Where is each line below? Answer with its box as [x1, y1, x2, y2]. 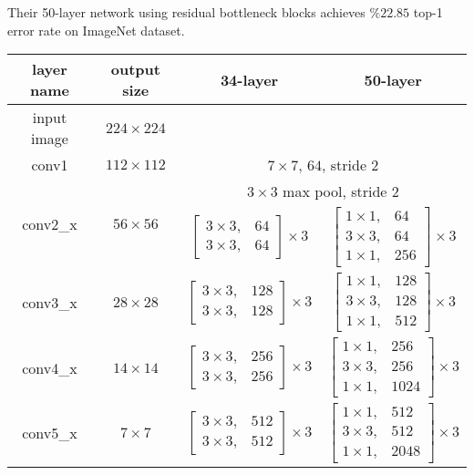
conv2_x [22, 213, 77, 234]
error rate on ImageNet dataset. [7, 20, 185, 39]
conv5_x [22, 422, 77, 444]
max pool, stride [283, 181, 387, 202]
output [110, 58, 160, 80]
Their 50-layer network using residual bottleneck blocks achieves [7, 3, 366, 21]
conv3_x [22, 292, 77, 314]
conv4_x [22, 356, 77, 378]
